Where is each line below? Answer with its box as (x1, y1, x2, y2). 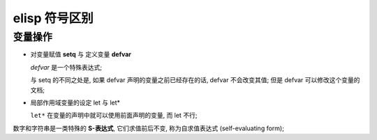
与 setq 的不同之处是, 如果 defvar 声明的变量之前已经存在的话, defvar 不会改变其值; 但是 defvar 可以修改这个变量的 (30, 76, 360, 84)
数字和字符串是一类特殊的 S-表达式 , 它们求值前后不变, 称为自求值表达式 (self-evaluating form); (13, 124, 284, 132)
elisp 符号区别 (13, 10, 94, 26)
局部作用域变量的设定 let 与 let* (30, 98, 121, 107)
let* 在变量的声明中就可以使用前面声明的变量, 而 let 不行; (30, 111, 198, 120)
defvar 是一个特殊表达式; (30, 63, 103, 71)
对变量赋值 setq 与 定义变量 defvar (30, 50, 132, 59)
